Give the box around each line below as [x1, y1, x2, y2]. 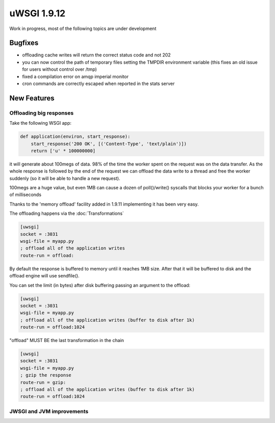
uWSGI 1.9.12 [9, 8, 66, 19]
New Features [9, 94, 54, 102]
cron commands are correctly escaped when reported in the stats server [22, 80, 175, 87]
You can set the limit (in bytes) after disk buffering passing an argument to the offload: [9, 282, 190, 288]
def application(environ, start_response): [20, 134, 131, 139]
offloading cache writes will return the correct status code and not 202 [22, 52, 171, 58]
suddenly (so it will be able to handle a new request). [9, 175, 121, 181]
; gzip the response [20, 372, 71, 378]
